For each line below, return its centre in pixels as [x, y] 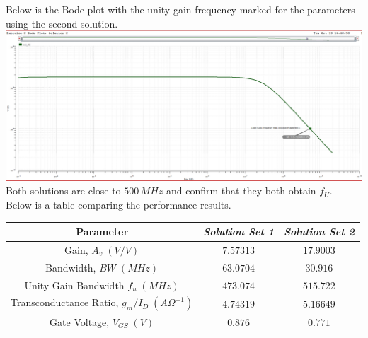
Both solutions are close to [63, 191]
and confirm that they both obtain [241, 191]
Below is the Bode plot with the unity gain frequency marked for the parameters [180, 9]
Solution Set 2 [319, 232]
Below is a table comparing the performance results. [119, 204]
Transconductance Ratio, [65, 302]
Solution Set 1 [238, 232]
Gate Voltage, [80, 321]
